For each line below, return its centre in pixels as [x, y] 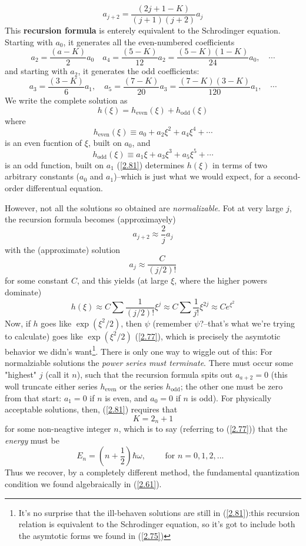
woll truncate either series [51, 386]
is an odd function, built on [54, 164]
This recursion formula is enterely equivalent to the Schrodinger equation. [143, 30]
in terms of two [240, 164]
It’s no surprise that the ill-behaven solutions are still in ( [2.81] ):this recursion [159, 512]
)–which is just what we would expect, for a [192, 176]
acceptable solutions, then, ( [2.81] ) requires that [91, 409]
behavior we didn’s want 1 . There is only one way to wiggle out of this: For [139, 350]
